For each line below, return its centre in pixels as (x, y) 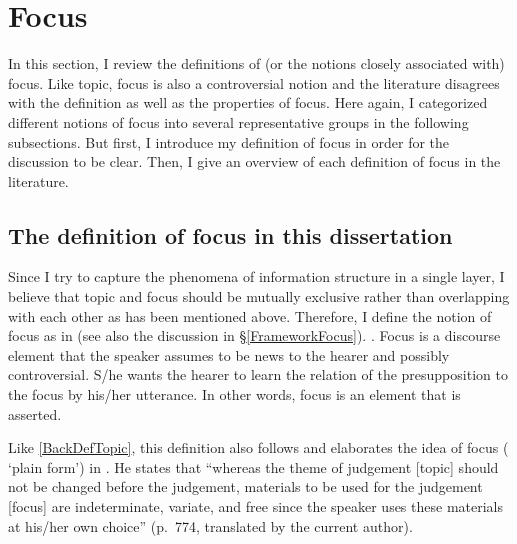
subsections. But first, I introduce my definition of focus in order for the (229, 141)
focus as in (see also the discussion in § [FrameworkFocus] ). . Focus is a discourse (254, 335)
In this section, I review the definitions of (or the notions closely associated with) (256, 63)
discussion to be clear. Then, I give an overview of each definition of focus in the (254, 161)
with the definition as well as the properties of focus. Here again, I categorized (248, 102)
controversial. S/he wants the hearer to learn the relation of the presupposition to (258, 374)
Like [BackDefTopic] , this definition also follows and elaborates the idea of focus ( (258, 447)
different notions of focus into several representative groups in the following (238, 121)
